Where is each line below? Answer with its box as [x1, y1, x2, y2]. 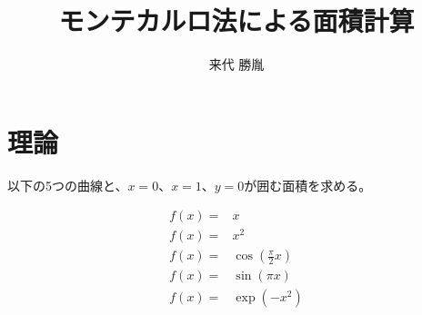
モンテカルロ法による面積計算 [58, 2, 415, 39]
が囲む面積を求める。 [244, 175, 372, 194]
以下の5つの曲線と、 [7, 175, 128, 194]
